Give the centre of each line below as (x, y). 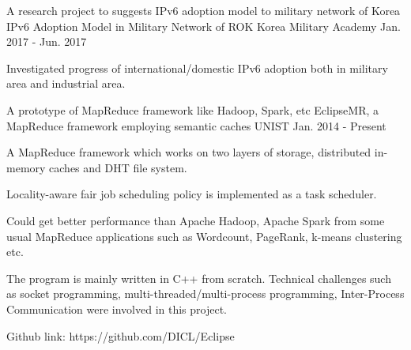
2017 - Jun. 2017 (47, 41)
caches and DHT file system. (118, 167)
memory (26, 167)
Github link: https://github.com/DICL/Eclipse (121, 335)
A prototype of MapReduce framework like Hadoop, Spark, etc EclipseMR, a (193, 109)
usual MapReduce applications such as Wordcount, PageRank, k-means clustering (204, 236)
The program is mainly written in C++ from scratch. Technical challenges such (199, 278)
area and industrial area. (66, 83)
